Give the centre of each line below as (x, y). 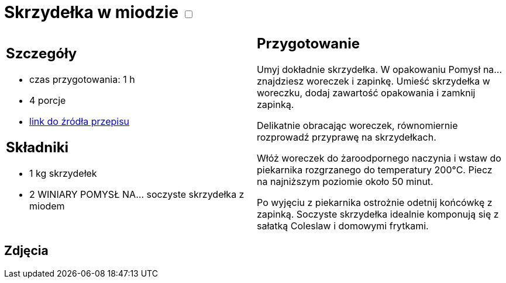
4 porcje (48, 101)
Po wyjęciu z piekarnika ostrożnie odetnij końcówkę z (375, 202)
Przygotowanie (308, 43)
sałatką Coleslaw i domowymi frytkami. (343, 226)
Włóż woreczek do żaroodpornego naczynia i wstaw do (379, 158)
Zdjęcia (26, 251)
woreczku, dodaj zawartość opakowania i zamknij (366, 92)
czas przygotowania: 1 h (82, 80)
